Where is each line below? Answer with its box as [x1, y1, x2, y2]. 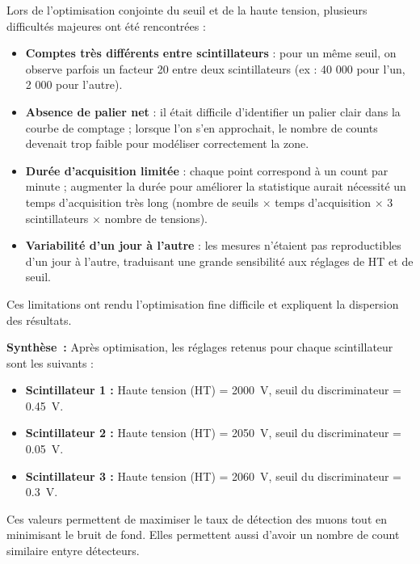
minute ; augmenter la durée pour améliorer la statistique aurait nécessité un [25, 178, 406, 195]
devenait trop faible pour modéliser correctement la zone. [25, 135, 309, 152]
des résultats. [6, 311, 72, 328]
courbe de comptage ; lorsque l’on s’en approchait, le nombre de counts [25, 119, 378, 136]
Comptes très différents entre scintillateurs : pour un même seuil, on [25, 44, 397, 61]
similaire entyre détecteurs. [6, 542, 140, 559]
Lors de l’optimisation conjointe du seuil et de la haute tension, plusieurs [6, 2, 367, 18]
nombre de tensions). [104, 209, 208, 226]
